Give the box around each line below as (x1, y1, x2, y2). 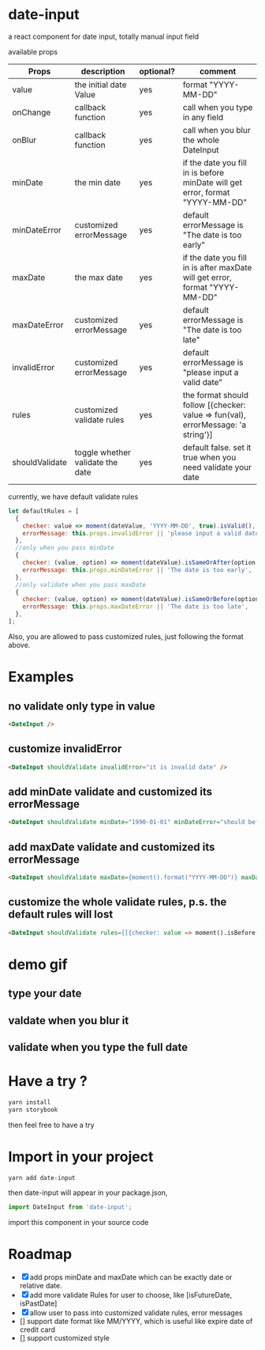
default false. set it (182, 441, 252, 452)
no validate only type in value (8, 699, 155, 713)
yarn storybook (8, 1106, 58, 1114)
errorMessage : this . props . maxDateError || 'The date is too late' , (22, 603, 248, 611)
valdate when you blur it (8, 1014, 129, 1027)
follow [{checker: (182, 399, 246, 410)
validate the (74, 456, 118, 467)
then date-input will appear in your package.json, (8, 1188, 168, 1197)
